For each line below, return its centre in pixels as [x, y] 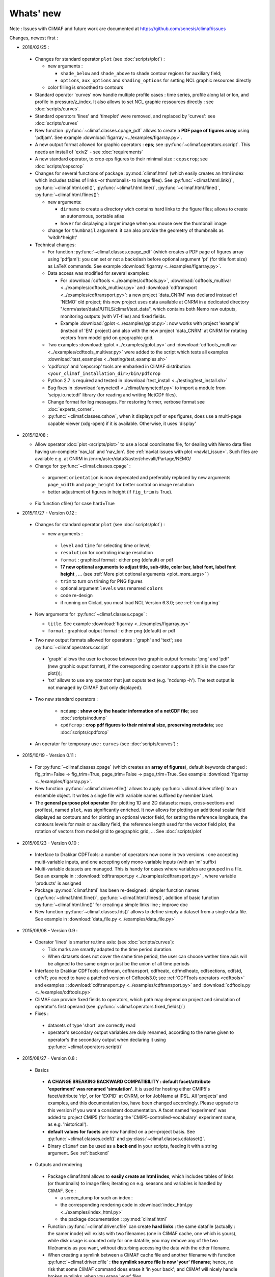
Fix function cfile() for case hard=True [75, 504]
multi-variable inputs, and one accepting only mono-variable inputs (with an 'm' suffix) [126, 862]
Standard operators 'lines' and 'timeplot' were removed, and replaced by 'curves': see [125, 116]
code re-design [77, 596]
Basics [42, 1070]
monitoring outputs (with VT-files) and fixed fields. [113, 316]
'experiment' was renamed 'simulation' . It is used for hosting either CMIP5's [129, 1089]
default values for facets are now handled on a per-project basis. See [121, 1131]
